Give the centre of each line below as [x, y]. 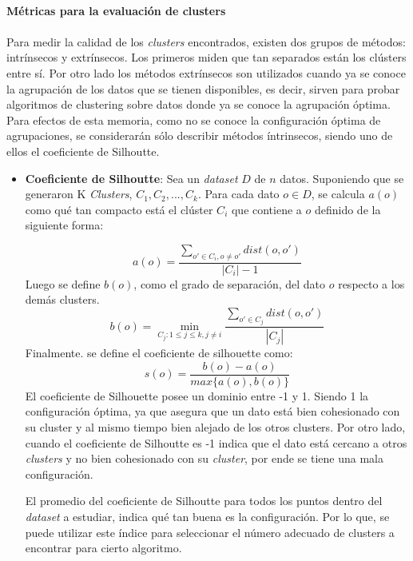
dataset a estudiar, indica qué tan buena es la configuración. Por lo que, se [207, 517]
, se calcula [338, 194]
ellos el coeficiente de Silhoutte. [83, 151]
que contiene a [266, 209]
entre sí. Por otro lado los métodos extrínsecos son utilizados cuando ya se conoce [206, 72]
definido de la [347, 209]
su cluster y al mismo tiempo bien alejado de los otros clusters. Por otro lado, [215, 427]
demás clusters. [62, 299]
